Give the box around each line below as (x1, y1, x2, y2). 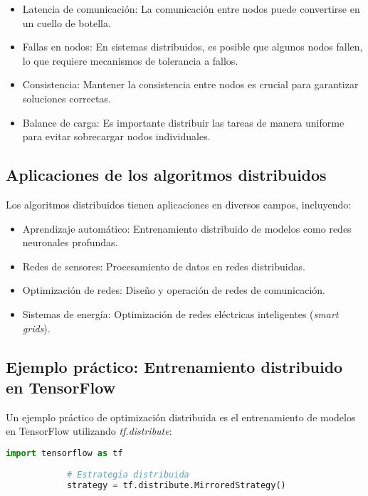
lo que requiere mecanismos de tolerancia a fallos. (22, 53, 238, 68)
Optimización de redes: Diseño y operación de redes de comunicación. (22, 283, 325, 297)
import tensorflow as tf (6, 448, 123, 458)
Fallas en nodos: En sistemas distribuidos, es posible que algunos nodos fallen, (22, 39, 363, 54)
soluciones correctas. (22, 90, 111, 105)
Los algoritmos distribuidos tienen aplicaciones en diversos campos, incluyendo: (6, 196, 352, 211)
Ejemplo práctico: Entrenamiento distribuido (6, 355, 343, 377)
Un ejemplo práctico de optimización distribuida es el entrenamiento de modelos (6, 409, 356, 424)
